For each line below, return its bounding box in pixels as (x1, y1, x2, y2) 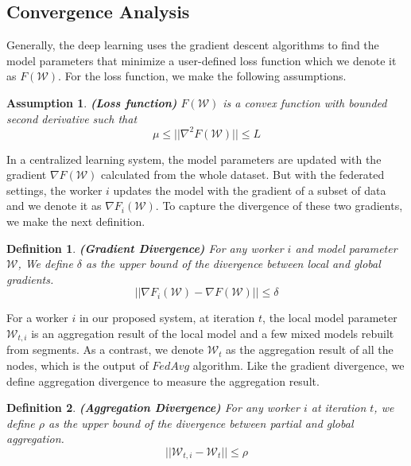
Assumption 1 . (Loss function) (6, 94, 177, 111)
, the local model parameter (262, 309, 397, 326)
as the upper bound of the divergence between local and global (86, 255, 381, 272)
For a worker (6, 309, 68, 326)
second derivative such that (6, 110, 138, 126)
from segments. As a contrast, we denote (6, 341, 204, 358)
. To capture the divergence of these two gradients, (155, 197, 403, 214)
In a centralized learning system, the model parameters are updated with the (6, 150, 382, 167)
